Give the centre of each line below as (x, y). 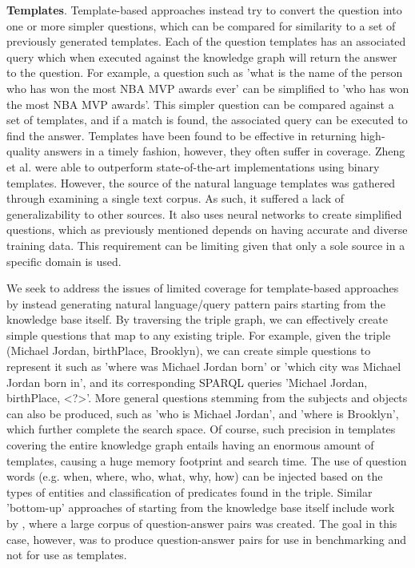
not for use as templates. (67, 555)
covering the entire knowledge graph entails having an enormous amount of (190, 445)
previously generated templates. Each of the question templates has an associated (206, 41)
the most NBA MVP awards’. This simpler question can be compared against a (200, 104)
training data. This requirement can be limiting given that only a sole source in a (206, 245)
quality (24, 151)
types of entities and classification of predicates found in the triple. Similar (190, 491)
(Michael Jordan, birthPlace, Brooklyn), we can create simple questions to (189, 350)
